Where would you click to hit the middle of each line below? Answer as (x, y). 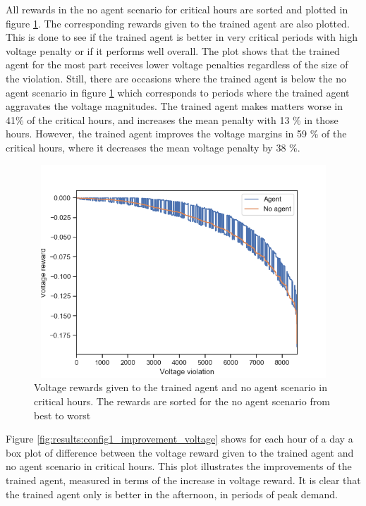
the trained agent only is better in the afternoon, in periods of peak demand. (172, 494)
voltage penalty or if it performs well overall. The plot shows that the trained (173, 50)
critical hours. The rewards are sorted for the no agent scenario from (182, 401)
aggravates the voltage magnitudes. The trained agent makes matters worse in (175, 106)
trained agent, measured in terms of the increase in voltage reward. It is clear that (183, 480)
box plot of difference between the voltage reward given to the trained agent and (180, 452)
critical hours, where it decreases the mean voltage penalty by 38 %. (153, 147)
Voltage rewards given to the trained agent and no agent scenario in (181, 387)
